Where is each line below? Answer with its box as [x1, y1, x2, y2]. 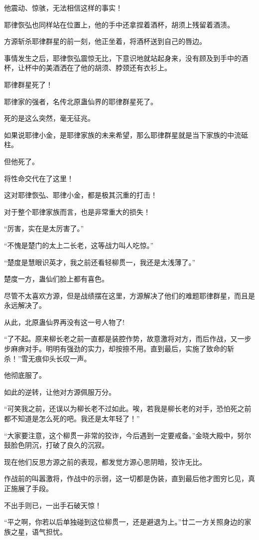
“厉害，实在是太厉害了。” [4, 223, 84, 234]
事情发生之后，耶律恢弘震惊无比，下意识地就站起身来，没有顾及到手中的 [4, 52, 241, 63]
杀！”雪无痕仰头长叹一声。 [4, 353, 91, 363]
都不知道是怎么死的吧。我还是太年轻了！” [4, 413, 140, 424]
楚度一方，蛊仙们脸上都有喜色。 [4, 273, 109, 284]
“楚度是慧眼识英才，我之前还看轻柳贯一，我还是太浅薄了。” [4, 257, 196, 267]
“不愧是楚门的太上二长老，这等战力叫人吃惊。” [4, 240, 154, 250]
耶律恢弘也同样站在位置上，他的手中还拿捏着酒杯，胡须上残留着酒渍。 [4, 19, 234, 29]
